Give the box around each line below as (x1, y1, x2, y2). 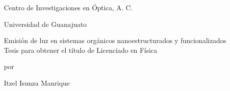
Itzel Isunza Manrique (4, 77, 70, 88)
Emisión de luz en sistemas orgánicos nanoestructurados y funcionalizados (4, 35, 227, 45)
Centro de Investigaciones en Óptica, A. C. (4, 2, 133, 12)
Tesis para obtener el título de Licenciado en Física (4, 45, 157, 55)
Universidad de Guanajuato (4, 19, 87, 29)
